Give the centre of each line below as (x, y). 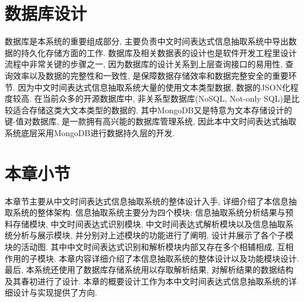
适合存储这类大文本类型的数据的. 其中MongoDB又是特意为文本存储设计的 (152, 110)
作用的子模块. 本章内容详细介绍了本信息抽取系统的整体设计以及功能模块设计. (152, 258)
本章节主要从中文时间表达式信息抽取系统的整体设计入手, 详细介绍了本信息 (147, 201)
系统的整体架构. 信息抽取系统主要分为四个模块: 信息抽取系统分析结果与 (149, 212)
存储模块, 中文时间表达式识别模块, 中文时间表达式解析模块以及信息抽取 (149, 223)
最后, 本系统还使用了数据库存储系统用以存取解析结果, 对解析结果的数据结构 (149, 270)
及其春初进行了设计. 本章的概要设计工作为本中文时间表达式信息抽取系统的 (147, 281)
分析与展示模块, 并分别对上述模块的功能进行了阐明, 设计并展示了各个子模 (153, 235)
